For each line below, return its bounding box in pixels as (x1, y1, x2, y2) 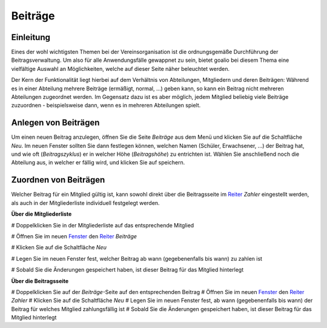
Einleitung (11, 32, 51, 42)
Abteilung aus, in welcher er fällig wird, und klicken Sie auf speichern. (11, 159, 185, 166)
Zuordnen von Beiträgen (11, 175, 105, 185)
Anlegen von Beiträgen (11, 118, 100, 128)
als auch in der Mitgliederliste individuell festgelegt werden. (11, 199, 160, 206)
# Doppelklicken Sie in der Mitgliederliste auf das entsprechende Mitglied (11, 221, 194, 229)
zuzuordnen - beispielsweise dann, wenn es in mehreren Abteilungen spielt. (11, 102, 201, 109)
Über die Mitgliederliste (11, 210, 72, 218)
